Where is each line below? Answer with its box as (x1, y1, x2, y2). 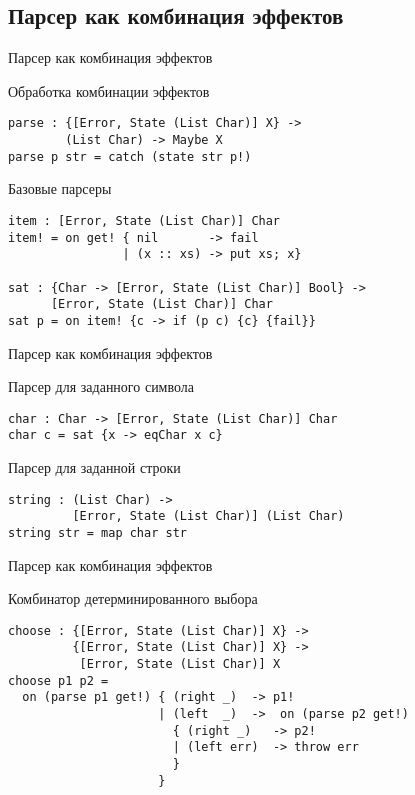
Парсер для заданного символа (8, 376, 195, 397)
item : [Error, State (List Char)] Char (8, 213, 281, 228)
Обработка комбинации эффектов (8, 80, 210, 101)
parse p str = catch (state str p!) (8, 149, 252, 164)
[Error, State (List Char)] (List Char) (72, 509, 345, 524)
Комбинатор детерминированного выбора (8, 588, 258, 609)
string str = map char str (8, 525, 187, 540)
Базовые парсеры (8, 178, 112, 199)
